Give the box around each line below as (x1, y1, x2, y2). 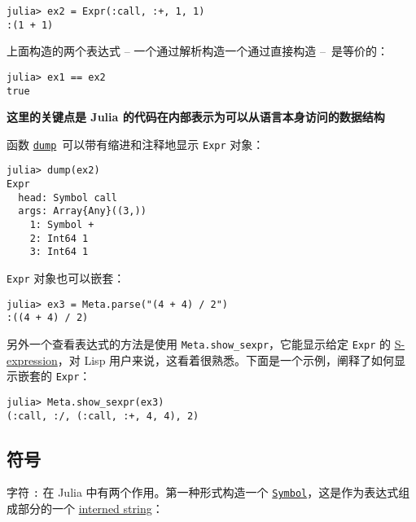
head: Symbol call (18, 191, 118, 204)
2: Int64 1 (29, 232, 89, 244)
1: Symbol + (29, 219, 94, 231)
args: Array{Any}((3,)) (18, 205, 147, 217)
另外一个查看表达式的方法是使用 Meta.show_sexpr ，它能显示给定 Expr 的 (7, 336, 392, 353)
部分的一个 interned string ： (17, 500, 164, 517)
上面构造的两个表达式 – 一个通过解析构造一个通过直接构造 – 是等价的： (7, 42, 388, 59)
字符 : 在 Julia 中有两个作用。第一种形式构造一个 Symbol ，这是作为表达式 (7, 484, 399, 501)
